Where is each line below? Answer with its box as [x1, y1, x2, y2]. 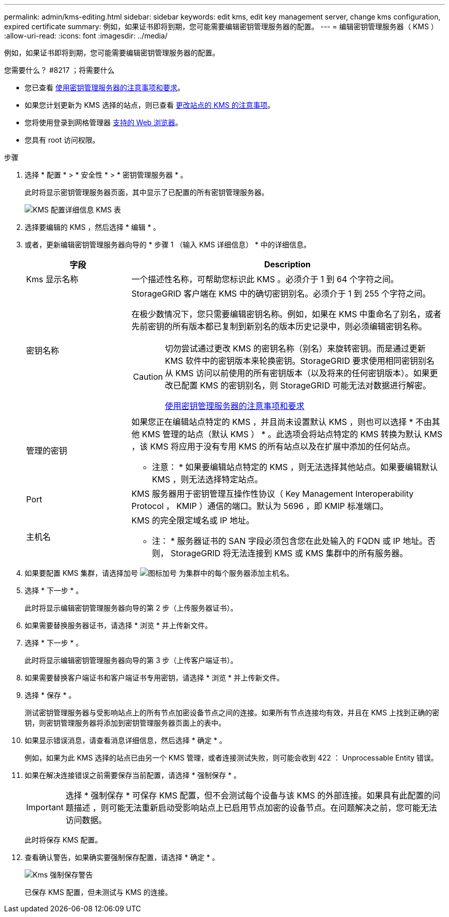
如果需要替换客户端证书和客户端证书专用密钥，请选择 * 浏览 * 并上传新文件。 [25, 673, 284, 682]
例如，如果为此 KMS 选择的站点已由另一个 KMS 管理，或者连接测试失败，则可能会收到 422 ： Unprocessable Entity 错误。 [25, 753, 438, 762]
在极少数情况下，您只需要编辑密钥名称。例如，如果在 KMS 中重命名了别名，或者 [131, 309, 441, 319]
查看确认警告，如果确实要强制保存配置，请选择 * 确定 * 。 [25, 853, 219, 862]
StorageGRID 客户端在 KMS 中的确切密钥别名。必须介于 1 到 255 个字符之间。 [131, 288, 431, 299]
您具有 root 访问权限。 [25, 135, 100, 144]
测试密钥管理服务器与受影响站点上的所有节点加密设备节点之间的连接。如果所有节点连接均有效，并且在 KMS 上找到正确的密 [25, 708, 439, 717]
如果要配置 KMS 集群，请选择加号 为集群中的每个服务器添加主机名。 [25, 569, 294, 577]
